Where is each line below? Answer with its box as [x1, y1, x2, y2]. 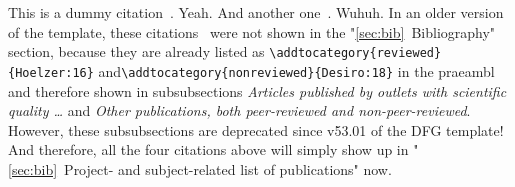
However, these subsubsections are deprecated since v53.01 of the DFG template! [8, 119, 504, 140]
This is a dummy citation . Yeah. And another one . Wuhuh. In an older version [8, 2, 504, 22]
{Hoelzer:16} [8, 65, 94, 80]
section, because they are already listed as [8, 41, 265, 62]
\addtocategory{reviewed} [269, 46, 442, 61]
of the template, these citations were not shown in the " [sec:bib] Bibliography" [8, 21, 496, 42]
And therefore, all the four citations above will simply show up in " [8, 139, 419, 160]
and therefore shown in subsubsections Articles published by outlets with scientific [8, 80, 507, 101]
